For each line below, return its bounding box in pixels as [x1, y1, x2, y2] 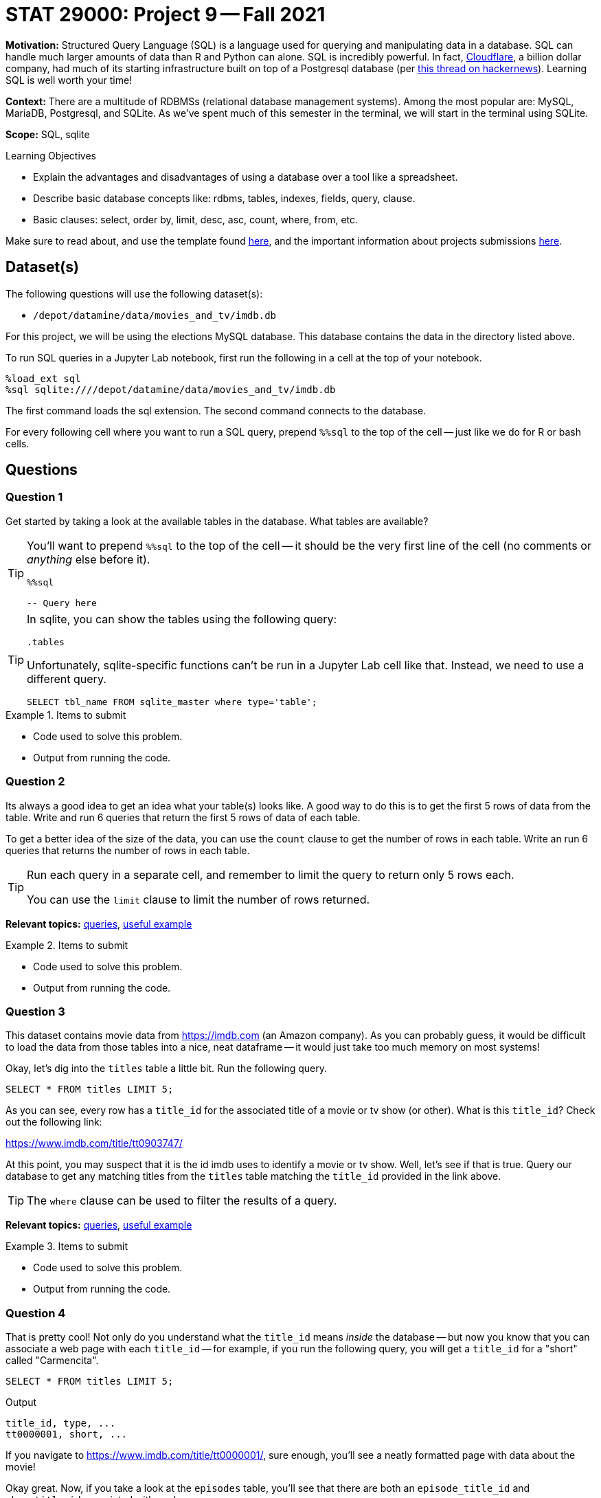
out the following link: [5, 1116, 102, 1128]
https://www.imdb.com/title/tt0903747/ [5, 1137, 183, 1150]
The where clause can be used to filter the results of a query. [27, 1194, 337, 1208]
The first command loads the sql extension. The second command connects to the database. [5, 404, 427, 416]
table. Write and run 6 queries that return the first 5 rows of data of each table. [5, 811, 361, 823]
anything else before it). [27, 552, 150, 566]
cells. [5, 437, 30, 449]
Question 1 [5, 490, 63, 504]
